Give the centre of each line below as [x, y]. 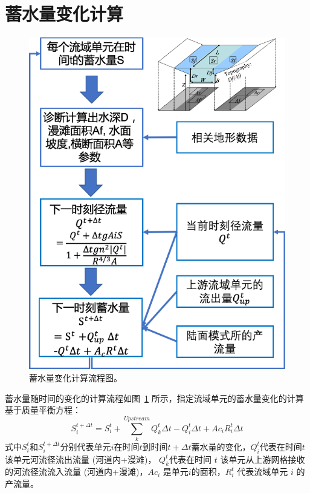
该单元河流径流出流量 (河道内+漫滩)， [81, 459]
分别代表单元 [86, 446]
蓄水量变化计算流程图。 [76, 377]
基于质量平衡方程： [43, 410]
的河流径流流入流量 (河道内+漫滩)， [76, 472]
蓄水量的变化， [221, 446]
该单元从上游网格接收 [263, 459]
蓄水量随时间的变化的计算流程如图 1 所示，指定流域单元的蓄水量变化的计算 [154, 398]
